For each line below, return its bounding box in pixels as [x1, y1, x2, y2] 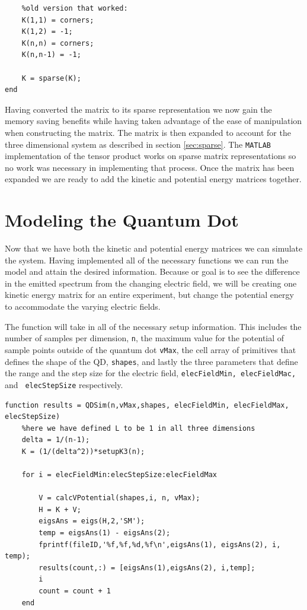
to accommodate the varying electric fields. [5, 300, 161, 313]
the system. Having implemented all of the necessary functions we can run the [5, 253, 289, 266]
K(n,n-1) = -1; [21, 50, 81, 59]
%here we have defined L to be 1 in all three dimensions [21, 424, 255, 433]
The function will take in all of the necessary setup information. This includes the [5, 320, 302, 332]
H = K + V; [39, 505, 81, 514]
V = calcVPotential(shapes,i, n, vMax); [39, 494, 200, 503]
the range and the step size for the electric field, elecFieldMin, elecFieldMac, [5, 367, 296, 379]
